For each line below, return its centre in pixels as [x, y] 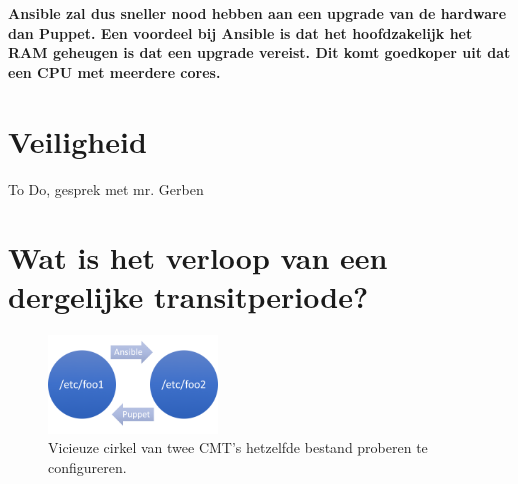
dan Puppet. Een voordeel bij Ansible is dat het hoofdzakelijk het [240, 32]
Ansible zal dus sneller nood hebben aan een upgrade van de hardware [257, 13]
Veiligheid [77, 140]
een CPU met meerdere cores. [114, 71]
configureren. [87, 466]
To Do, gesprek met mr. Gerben [106, 188]
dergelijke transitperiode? [188, 296]
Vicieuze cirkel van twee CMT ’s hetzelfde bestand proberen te [238, 447]
